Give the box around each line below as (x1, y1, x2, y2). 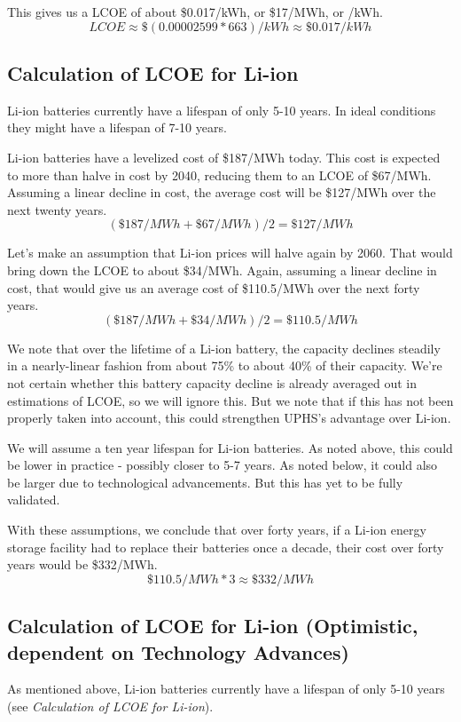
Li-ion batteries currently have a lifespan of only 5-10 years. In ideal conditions (7, 100, 436, 119)
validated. (7, 490, 60, 509)
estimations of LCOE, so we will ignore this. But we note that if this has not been (7, 391, 454, 409)
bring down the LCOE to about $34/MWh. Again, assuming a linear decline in (7, 260, 437, 279)
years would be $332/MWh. (7, 555, 158, 574)
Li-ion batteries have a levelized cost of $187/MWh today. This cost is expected (7, 147, 441, 166)
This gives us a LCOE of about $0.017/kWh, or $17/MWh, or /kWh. (7, 3, 383, 20)
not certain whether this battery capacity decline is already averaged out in (7, 373, 417, 392)
